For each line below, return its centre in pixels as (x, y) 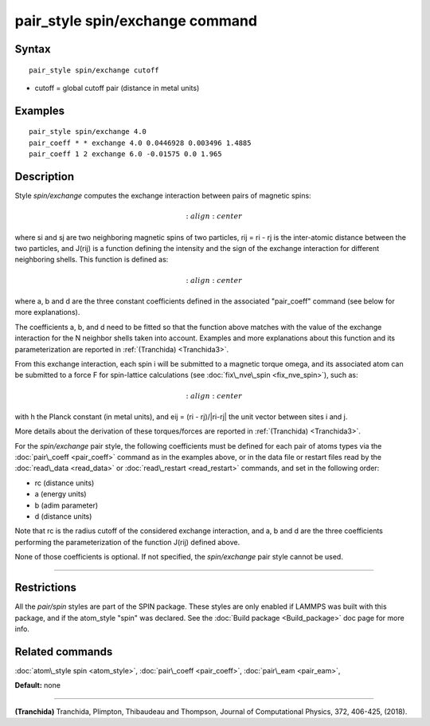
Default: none (38, 685)
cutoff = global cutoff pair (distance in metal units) (117, 88)
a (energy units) (61, 494)
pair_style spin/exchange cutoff (94, 70)
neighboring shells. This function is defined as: (92, 260)
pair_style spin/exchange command (136, 21)
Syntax (33, 49)
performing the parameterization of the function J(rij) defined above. (127, 542)
